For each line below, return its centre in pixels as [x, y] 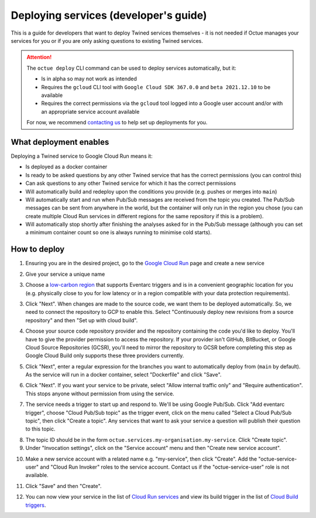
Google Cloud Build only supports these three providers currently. [105, 356]
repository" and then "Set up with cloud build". [82, 320]
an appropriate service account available [90, 111]
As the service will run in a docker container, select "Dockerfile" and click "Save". [123, 375]
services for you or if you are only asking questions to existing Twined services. [107, 40]
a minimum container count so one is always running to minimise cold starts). [118, 232]
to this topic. [40, 429]
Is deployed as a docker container [66, 167]
